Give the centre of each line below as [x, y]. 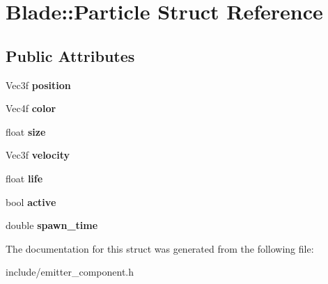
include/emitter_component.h [70, 272]
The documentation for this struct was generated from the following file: [160, 248]
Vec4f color [31, 108]
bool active [31, 202]
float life [24, 178]
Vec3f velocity [38, 155]
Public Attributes [70, 55]
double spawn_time [52, 225]
